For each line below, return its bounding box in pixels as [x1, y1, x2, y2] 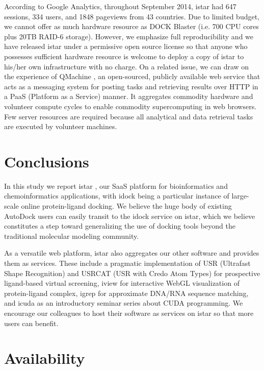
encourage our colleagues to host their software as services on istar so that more [4, 307, 254, 318]
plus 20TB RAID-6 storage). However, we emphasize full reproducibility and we [4, 31, 254, 41]
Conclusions [4, 151, 89, 171]
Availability [4, 348, 85, 368]
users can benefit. [4, 317, 59, 328]
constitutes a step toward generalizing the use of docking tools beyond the [4, 220, 235, 231]
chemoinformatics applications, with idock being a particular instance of [4, 190, 229, 201]
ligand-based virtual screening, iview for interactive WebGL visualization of [4, 278, 240, 288]
